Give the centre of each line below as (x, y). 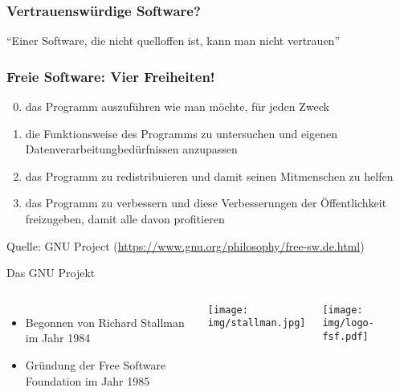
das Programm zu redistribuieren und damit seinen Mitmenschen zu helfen (209, 176)
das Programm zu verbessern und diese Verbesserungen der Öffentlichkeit (206, 203)
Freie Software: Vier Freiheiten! (111, 76)
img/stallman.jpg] (257, 323)
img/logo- (348, 323)
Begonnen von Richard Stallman (105, 322)
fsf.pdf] (345, 337)
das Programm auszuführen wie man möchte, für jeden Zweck (177, 106)
